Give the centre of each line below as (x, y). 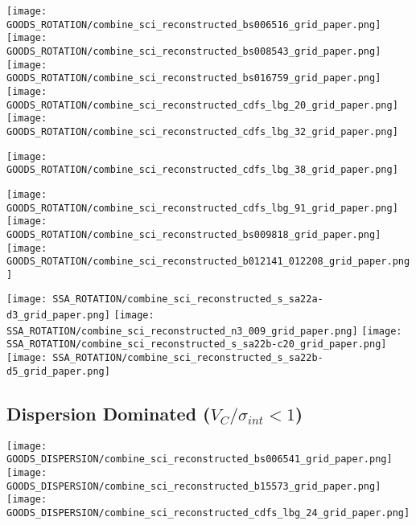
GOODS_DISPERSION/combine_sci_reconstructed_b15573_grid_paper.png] (194, 486)
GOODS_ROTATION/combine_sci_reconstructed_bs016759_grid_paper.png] (194, 78)
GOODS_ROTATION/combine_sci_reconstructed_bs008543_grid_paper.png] (194, 51)
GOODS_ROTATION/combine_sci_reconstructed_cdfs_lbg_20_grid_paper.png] (202, 105)
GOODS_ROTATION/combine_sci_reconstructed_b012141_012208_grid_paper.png (208, 262)
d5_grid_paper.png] (58, 371)
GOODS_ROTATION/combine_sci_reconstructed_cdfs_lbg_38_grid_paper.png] (202, 170)
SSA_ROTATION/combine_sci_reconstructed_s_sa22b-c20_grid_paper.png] (197, 345)
